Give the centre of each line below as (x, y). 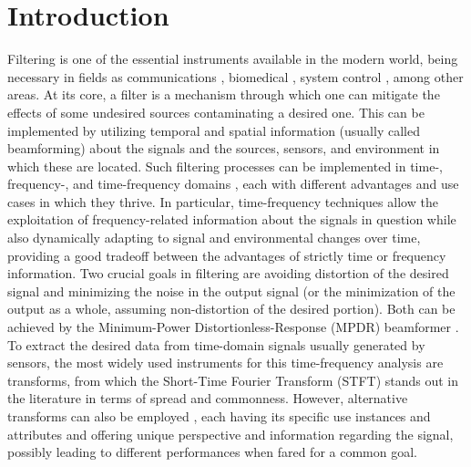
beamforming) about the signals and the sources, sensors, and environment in (224, 148)
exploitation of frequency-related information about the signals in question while (232, 219)
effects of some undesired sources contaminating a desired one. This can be (216, 112)
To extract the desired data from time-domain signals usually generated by (216, 344)
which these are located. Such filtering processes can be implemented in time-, (225, 166)
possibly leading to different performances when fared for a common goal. (212, 452)
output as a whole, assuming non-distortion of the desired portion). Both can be (231, 309)
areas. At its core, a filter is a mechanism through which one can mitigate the (224, 94)
